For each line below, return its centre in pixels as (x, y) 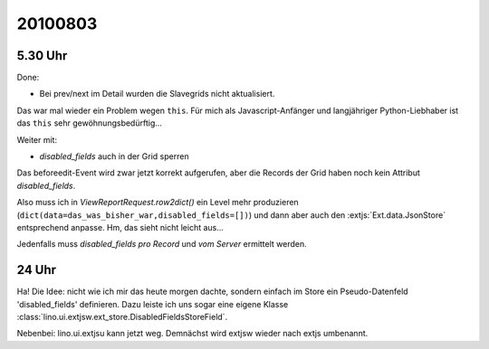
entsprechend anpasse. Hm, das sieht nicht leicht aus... (120, 227)
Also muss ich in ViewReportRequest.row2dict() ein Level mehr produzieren (158, 203)
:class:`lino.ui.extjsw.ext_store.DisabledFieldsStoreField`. (122, 317)
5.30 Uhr (42, 56)
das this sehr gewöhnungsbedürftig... (90, 123)
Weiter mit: (37, 139)
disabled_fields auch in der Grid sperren (114, 156)
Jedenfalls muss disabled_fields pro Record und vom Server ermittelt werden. (162, 244)
